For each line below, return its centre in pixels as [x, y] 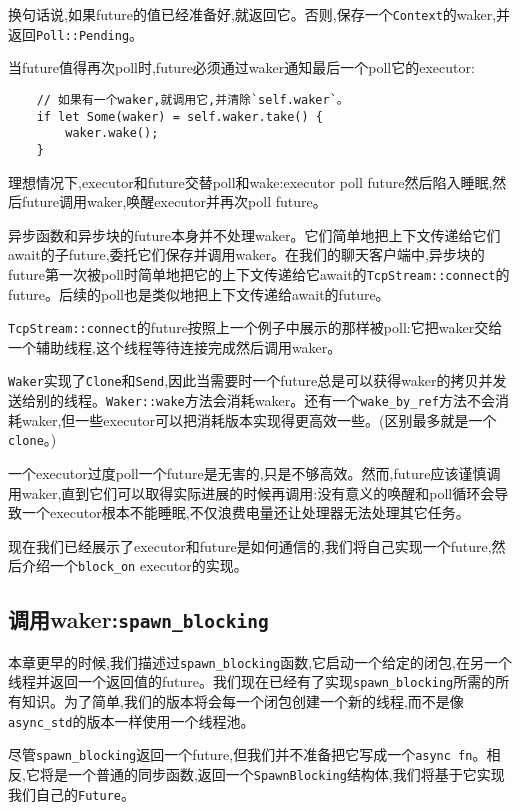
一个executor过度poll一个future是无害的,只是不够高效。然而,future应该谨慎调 [254, 472]
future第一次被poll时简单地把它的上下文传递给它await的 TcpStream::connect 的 [259, 273]
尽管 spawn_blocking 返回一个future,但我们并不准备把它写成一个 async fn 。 [247, 754]
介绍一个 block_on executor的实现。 [134, 565]
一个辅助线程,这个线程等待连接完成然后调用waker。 [175, 346]
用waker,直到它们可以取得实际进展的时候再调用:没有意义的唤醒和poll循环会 [251, 492]
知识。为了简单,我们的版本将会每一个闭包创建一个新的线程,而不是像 [242, 701]
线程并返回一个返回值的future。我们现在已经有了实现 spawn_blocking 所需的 [252, 681]
